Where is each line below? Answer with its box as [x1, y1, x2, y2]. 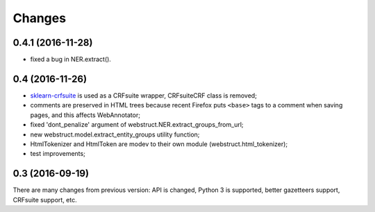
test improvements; [30, 150, 86, 158]
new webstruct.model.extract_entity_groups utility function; [30, 130, 200, 139]
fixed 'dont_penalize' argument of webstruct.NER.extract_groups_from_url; [30, 121, 244, 129]
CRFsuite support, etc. [12, 195, 77, 204]
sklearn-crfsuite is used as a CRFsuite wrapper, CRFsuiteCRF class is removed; [30, 91, 257, 100]
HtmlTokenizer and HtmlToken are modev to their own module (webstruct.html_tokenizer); [30, 139, 288, 148]
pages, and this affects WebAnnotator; [30, 111, 140, 119]
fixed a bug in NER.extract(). [30, 55, 111, 64]
